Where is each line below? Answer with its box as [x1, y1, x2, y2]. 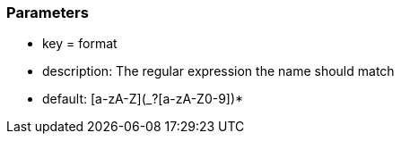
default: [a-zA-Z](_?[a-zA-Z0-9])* [42, 91, 244, 107]
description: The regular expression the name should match [42, 63, 395, 79]
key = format [42, 36, 118, 52]
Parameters [6, 4, 89, 21]
